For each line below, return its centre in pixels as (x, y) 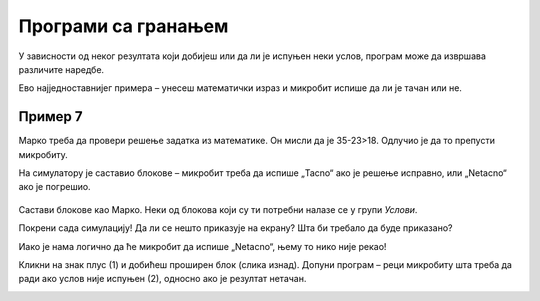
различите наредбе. (61, 69)
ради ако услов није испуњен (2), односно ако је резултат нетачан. (162, 279)
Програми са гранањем (123, 26)
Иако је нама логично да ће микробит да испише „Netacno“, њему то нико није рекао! (202, 246)
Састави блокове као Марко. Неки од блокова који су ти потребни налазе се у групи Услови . (218, 209)
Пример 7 (50, 116)
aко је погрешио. (54, 187)
